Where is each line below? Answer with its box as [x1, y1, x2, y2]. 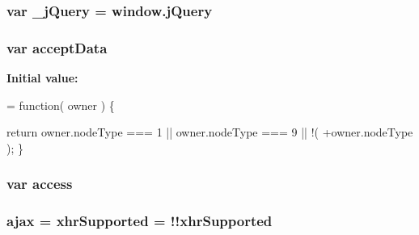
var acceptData [6, 37, 108, 57]
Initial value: [6, 69, 78, 86]
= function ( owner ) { [6, 96, 115, 113]
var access [6, 174, 73, 194]
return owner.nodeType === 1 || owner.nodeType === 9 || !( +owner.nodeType [6, 124, 413, 141]
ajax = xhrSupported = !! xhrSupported [6, 211, 273, 231]
